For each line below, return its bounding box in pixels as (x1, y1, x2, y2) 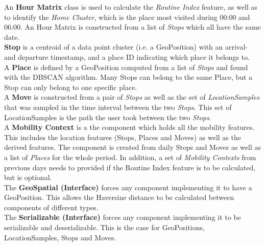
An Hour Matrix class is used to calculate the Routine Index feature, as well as (4, 2, 258, 12)
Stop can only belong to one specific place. (4, 81, 137, 92)
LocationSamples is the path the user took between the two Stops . (4, 111, 211, 122)
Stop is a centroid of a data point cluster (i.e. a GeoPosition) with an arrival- (4, 41, 248, 52)
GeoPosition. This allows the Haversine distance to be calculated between (4, 192, 234, 203)
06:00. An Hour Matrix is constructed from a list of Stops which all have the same (4, 21, 261, 32)
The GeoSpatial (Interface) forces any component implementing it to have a (4, 182, 252, 192)
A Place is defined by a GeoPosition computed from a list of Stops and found (4, 61, 248, 72)
